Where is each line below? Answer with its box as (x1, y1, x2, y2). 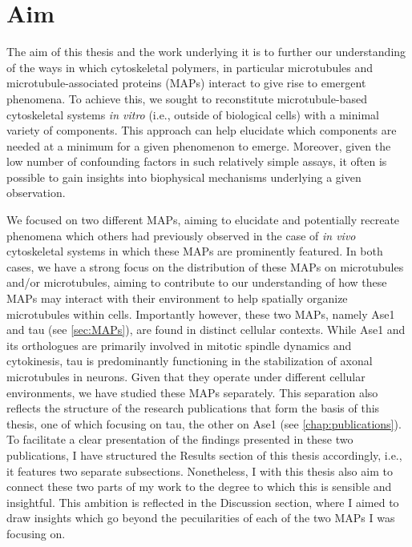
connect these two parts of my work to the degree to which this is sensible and (6, 478, 392, 495)
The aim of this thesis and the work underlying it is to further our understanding (6, 43, 406, 60)
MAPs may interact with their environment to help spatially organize (6, 290, 348, 307)
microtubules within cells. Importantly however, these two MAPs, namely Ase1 (6, 305, 395, 322)
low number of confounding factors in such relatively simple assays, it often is (6, 153, 387, 170)
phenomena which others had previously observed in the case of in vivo (6, 227, 356, 243)
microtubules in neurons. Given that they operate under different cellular (6, 368, 366, 384)
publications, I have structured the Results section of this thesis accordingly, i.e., (6, 446, 402, 463)
